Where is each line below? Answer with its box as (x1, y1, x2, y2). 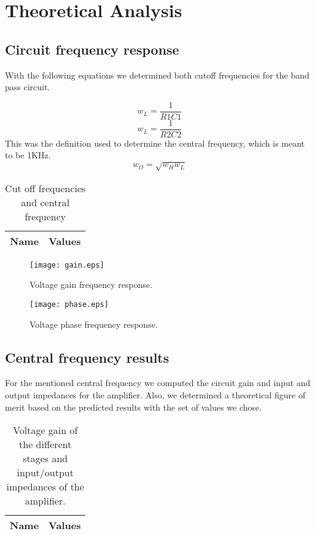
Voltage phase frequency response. (29, 317, 158, 330)
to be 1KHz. (5, 149, 51, 161)
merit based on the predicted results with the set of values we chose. (5, 400, 262, 413)
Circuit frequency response (5, 39, 179, 58)
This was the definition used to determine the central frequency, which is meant (5, 136, 305, 149)
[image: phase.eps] (29, 300, 109, 309)
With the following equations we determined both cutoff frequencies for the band (5, 68, 309, 81)
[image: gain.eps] (29, 260, 104, 269)
